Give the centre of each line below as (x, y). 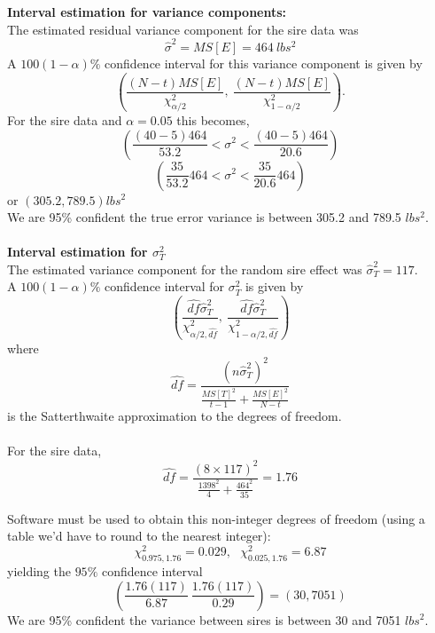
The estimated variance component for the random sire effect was (185, 269)
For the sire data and (65, 119)
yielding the (39, 570)
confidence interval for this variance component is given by (264, 63)
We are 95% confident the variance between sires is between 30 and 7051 (204, 619)
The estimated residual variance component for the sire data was (183, 29)
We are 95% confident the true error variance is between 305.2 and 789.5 (204, 217)
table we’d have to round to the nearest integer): (139, 536)
